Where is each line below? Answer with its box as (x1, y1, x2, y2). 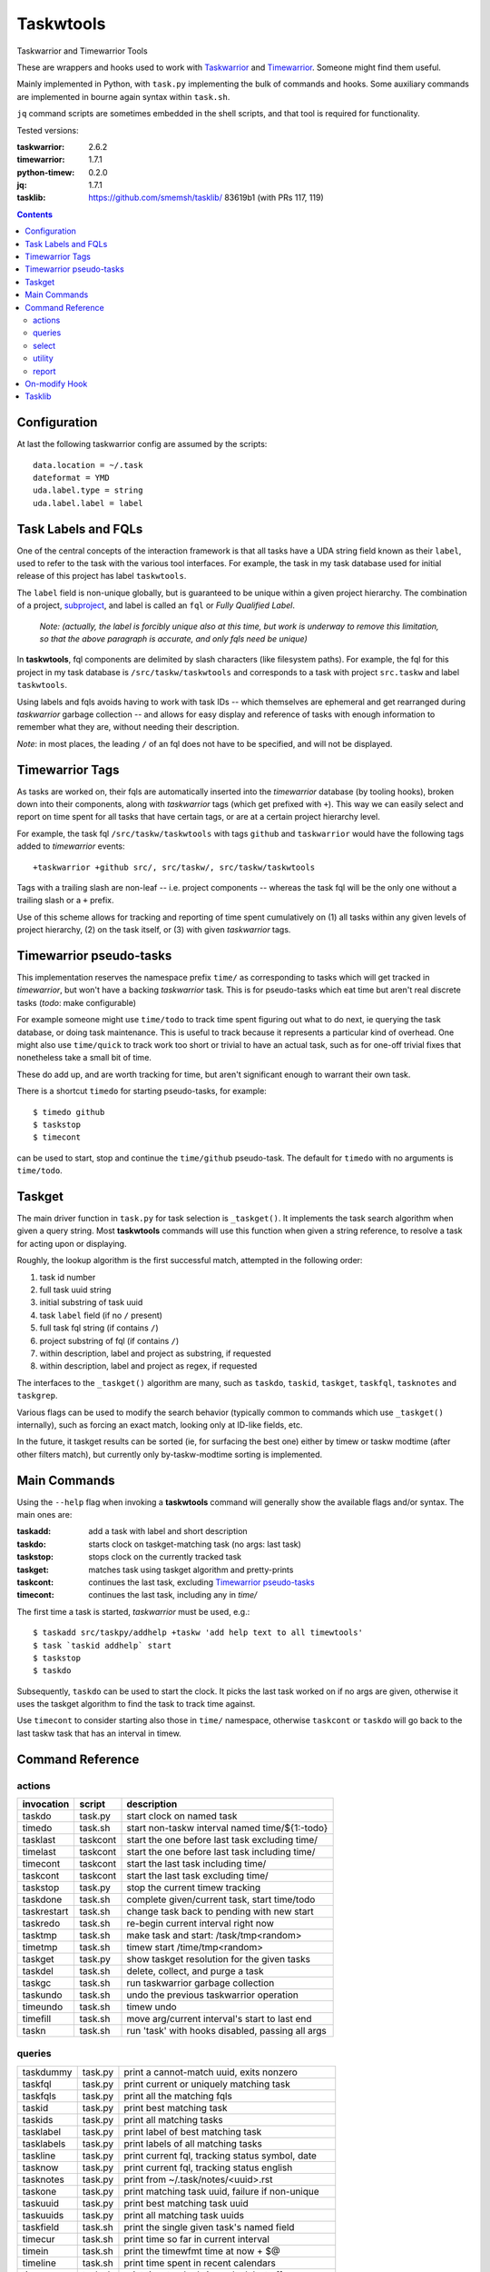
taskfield (22, 2220, 60, 2233)
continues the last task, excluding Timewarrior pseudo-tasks (88, 1577, 315, 1588)
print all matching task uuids (123, 2208, 245, 2221)
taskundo (22, 1988, 63, 2001)
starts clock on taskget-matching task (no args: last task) (88, 1539, 301, 1550)
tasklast (22, 1834, 56, 1847)
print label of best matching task (123, 2125, 262, 2137)
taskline (22, 2149, 56, 2162)
